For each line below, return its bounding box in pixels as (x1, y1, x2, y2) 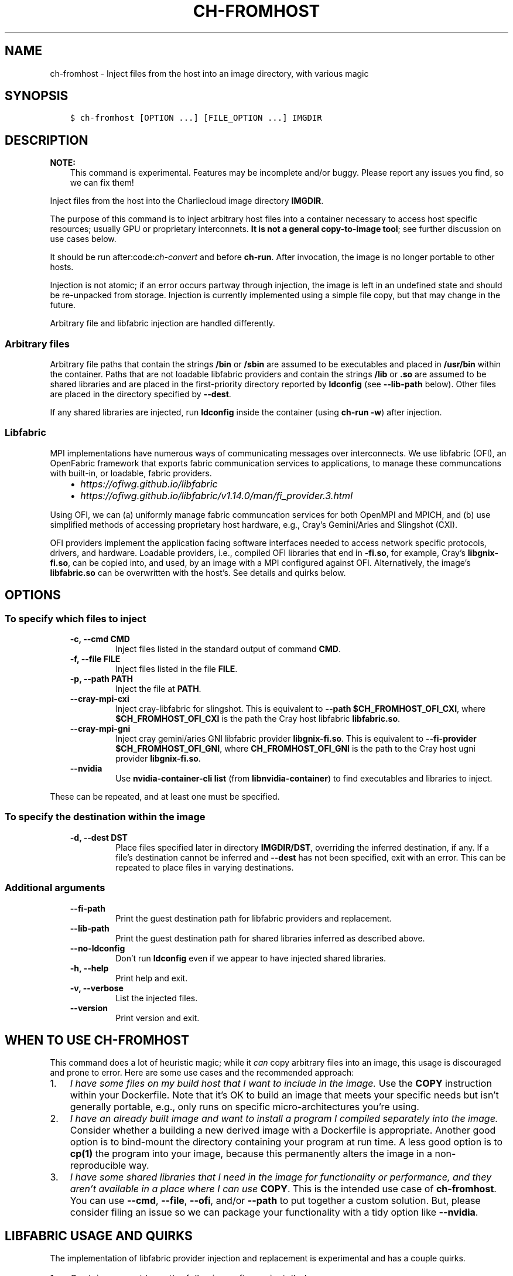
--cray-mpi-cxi (70, 694, 129, 704)
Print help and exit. (115, 973, 188, 983)
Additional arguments (5, 882, 105, 894)
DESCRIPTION (5, 132, 88, 148)
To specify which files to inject (5, 612, 146, 625)
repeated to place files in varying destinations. (115, 862, 294, 872)
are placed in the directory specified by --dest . (50, 389, 231, 400)
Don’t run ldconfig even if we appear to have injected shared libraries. (115, 953, 387, 963)
